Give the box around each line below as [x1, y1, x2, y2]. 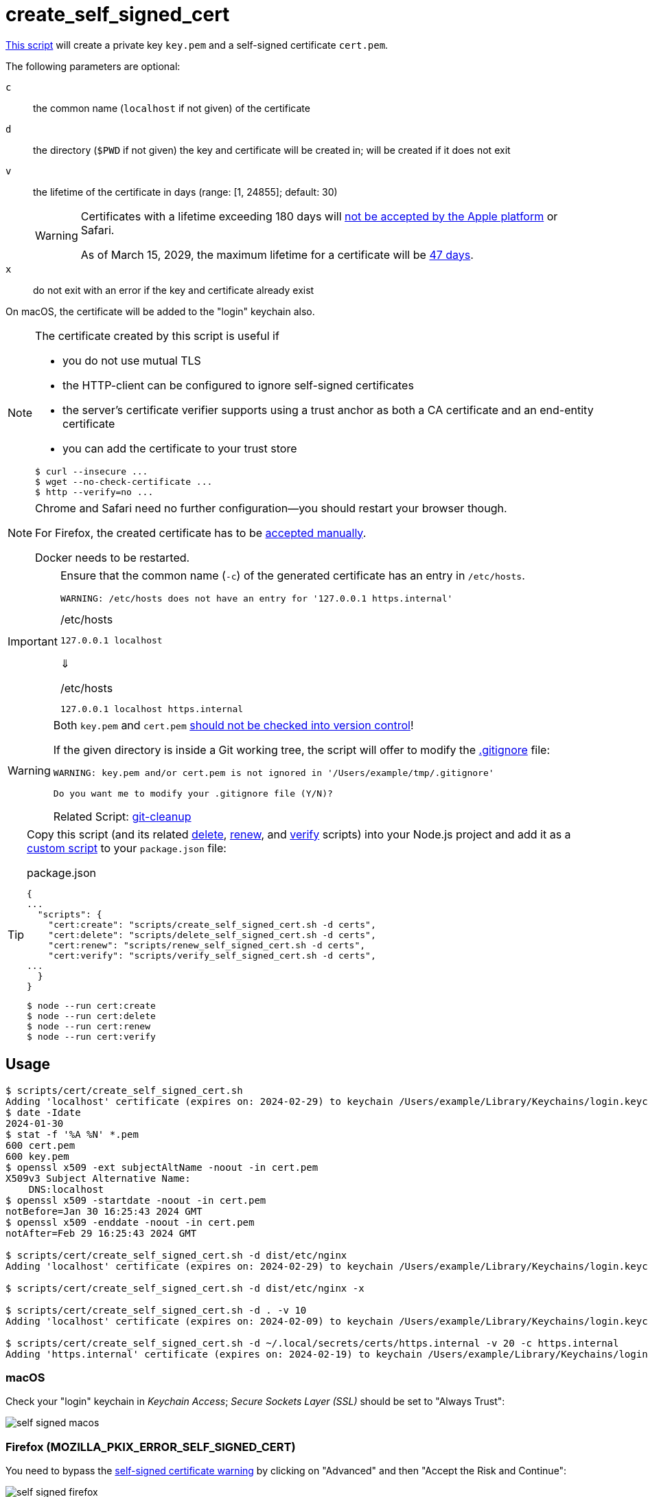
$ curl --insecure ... [35, 466, 148, 477]
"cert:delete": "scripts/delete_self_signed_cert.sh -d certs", [48, 929, 376, 940]
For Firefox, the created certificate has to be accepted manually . [35, 525, 367, 540]
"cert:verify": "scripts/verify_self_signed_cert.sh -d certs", [48, 950, 376, 961]
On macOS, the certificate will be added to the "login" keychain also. [5, 305, 315, 317]
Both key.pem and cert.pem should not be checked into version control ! [53, 718, 414, 732]
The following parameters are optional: [5, 60, 181, 72]
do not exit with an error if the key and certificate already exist [33, 284, 314, 296]
